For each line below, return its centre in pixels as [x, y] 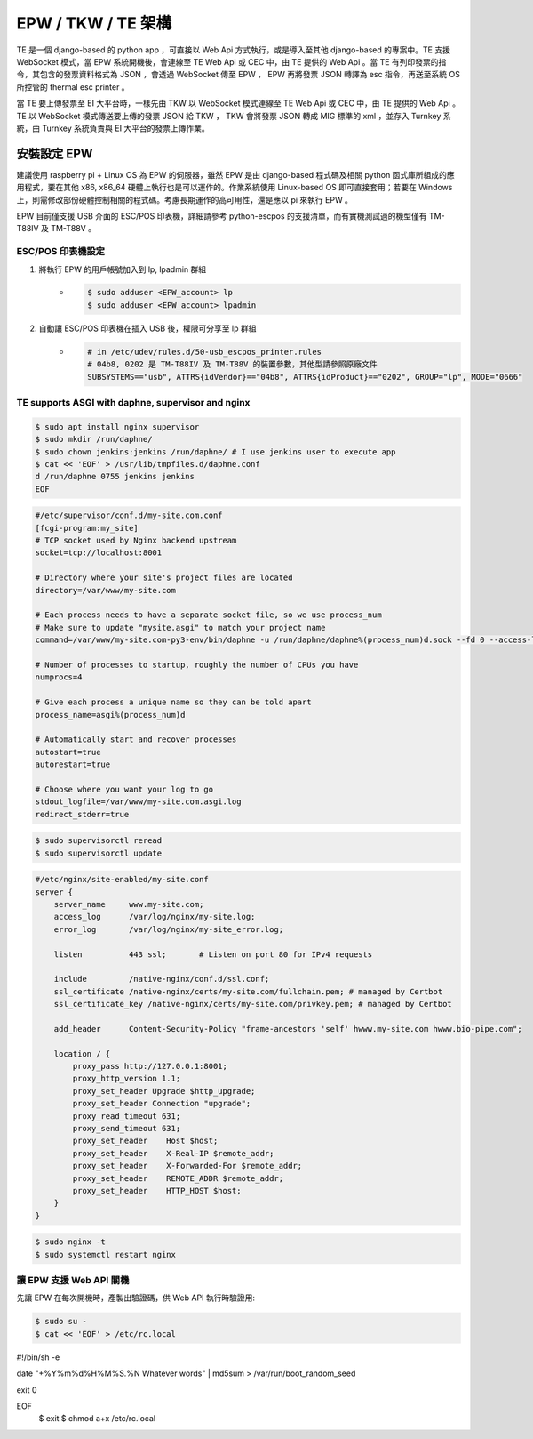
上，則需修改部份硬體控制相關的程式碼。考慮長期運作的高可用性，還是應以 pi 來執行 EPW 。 [184, 199]
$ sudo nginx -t [71, 1242]
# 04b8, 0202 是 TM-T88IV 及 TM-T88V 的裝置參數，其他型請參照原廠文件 [232, 364]
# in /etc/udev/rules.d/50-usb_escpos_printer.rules [205, 352]
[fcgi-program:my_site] [87, 528]
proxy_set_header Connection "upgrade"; [162, 1104]
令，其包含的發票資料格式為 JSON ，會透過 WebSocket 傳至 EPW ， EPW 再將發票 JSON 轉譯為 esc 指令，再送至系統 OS [239, 75]
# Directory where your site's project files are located [164, 578]
